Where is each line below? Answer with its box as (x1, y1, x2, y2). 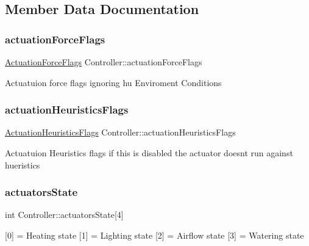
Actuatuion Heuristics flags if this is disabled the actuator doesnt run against (5, 147, 293, 159)
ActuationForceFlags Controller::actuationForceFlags (5, 56, 202, 68)
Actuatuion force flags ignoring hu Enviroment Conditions (5, 76, 222, 89)
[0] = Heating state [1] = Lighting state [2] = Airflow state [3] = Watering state (5, 229, 304, 241)
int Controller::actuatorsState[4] (5, 208, 124, 221)
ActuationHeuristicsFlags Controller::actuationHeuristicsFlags (5, 126, 236, 139)
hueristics (5, 158, 40, 171)
